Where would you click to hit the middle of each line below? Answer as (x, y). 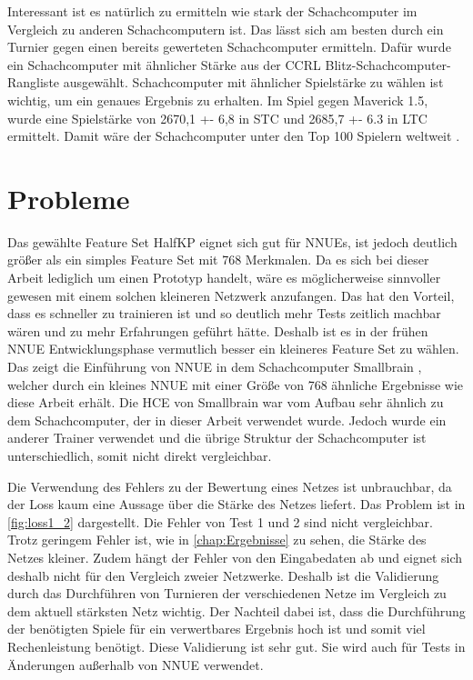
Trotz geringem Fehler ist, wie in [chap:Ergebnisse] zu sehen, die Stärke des (217, 540)
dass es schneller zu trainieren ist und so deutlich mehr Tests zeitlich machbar (224, 313)
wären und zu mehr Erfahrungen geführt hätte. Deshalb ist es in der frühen (218, 330)
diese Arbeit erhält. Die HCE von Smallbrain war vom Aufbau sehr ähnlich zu (226, 402)
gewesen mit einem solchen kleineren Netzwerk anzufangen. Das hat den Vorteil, (231, 295)
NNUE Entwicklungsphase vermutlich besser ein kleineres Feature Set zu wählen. (233, 349)
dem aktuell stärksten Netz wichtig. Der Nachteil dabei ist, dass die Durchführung (236, 610)
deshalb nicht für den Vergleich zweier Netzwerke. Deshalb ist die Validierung (223, 575)
